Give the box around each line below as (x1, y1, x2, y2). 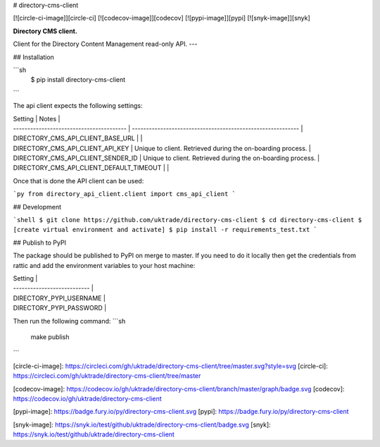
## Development (13, 202, 62, 211)
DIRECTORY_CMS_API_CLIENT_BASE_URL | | (13, 134, 143, 142)
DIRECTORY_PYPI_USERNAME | (13, 293, 106, 302)
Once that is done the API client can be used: (13, 176, 144, 185)
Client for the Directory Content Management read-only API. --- (13, 39, 198, 49)
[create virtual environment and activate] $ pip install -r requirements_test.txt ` (13, 226, 318, 234)
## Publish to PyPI (13, 238, 67, 247)
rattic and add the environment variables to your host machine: (13, 261, 196, 269)
